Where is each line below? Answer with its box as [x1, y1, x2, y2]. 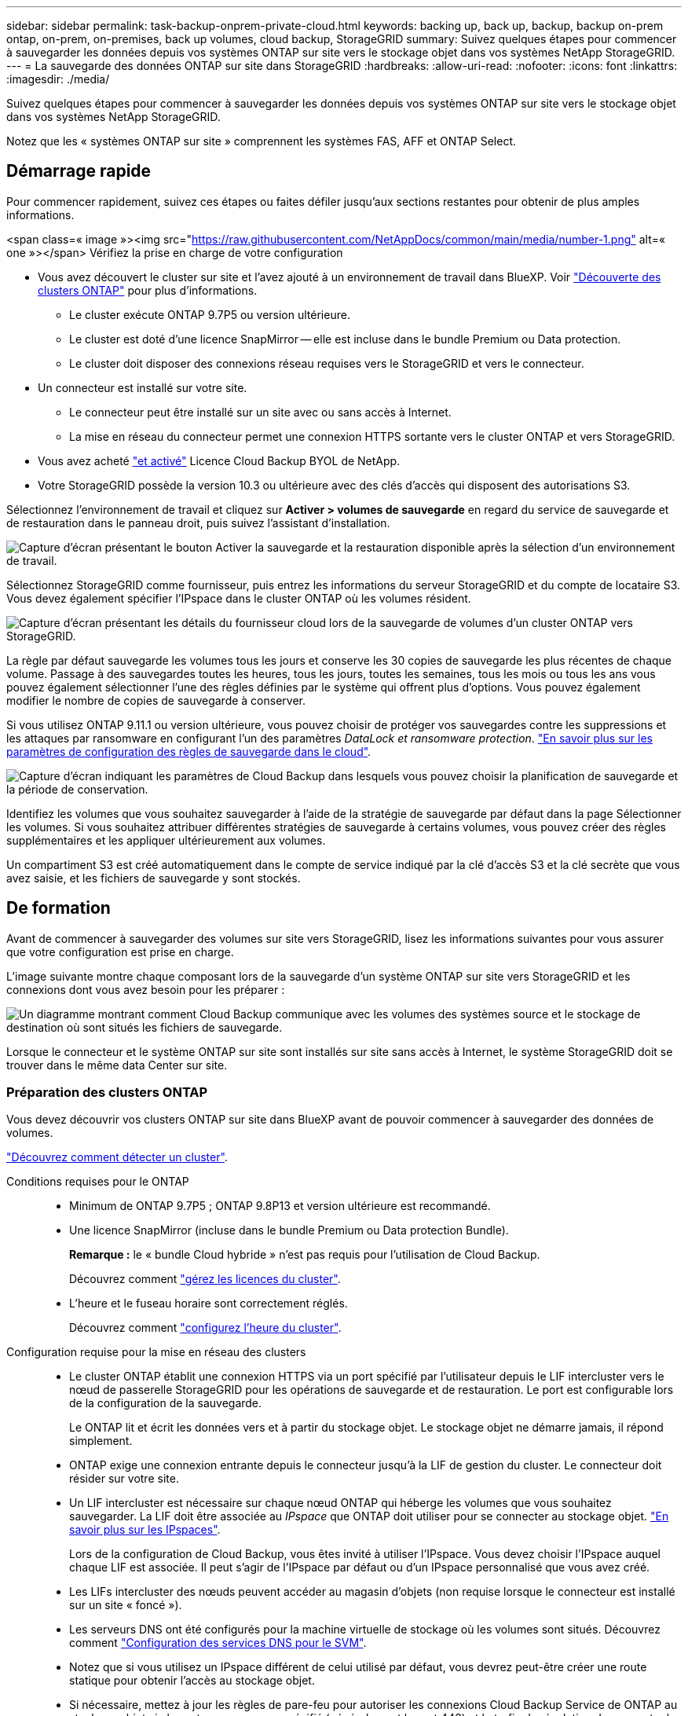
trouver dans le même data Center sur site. [6, 1058, 228, 1072]
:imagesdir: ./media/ [6, 72, 110, 86]
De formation [6, 898, 111, 918]
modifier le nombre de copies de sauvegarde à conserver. [6, 693, 306, 707]
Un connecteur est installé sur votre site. [38, 380, 247, 394]
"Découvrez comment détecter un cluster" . [6, 1150, 228, 1164]
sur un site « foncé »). [69, 1598, 182, 1612]
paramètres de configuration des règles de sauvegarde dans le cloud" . [6, 744, 371, 758]
